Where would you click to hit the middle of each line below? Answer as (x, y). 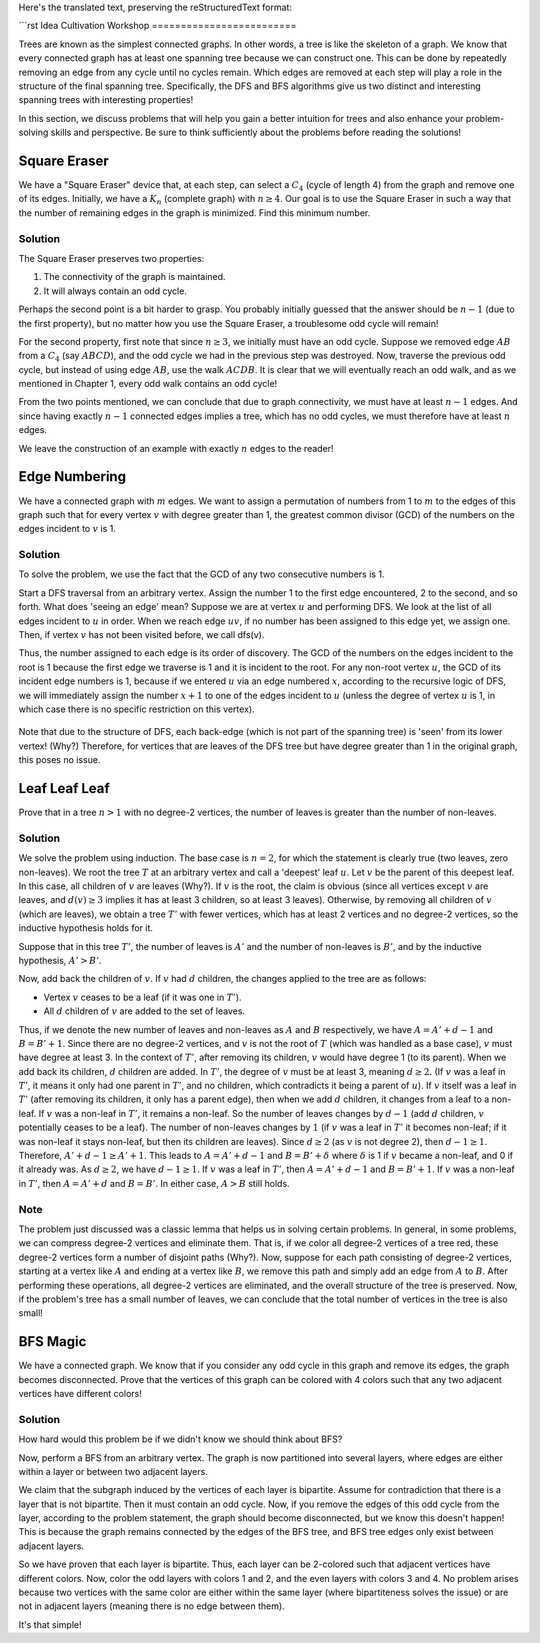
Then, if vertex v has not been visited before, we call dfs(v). (141, 635)
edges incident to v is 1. (67, 529)
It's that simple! (50, 1624)
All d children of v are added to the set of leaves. (144, 1011)
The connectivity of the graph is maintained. (134, 277)
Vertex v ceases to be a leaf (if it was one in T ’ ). (142, 997)
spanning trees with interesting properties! (106, 100)
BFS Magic (52, 1341)
